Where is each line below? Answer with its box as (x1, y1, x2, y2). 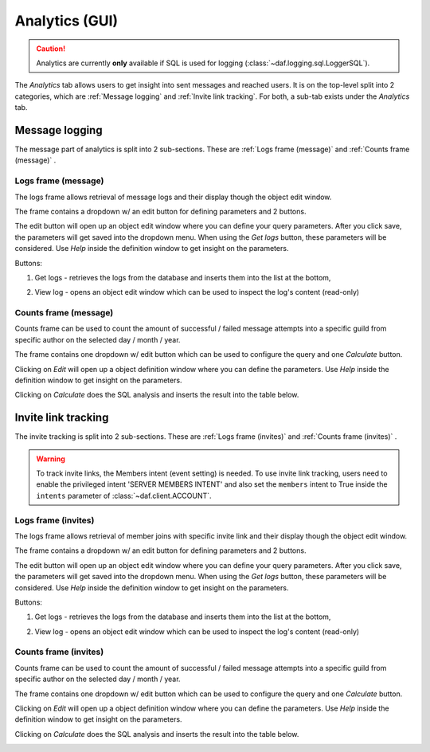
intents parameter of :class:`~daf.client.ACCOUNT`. (36, 491, 212, 500)
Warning (36, 454, 65, 464)
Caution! (36, 44, 66, 53)
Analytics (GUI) (14, 12, 119, 29)
